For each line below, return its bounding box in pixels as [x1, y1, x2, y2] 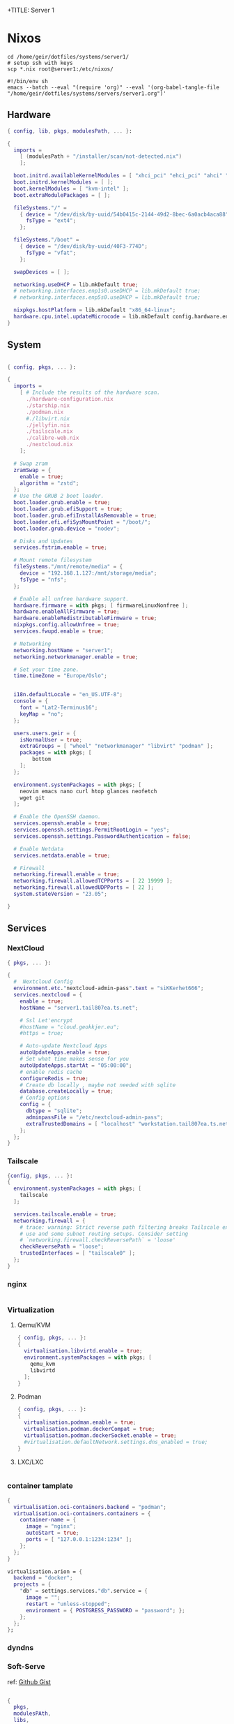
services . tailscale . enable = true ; [13, 1211, 117, 1218]
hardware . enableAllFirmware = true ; [13, 608, 120, 615]
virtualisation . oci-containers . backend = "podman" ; [13, 1503, 167, 1510]
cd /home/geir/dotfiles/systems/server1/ [7, 53, 130, 60]
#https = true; [19, 1030, 64, 1037]
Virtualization [7, 1305, 54, 1315]
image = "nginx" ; [25, 1523, 77, 1530]
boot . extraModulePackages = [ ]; [13, 191, 111, 198]
